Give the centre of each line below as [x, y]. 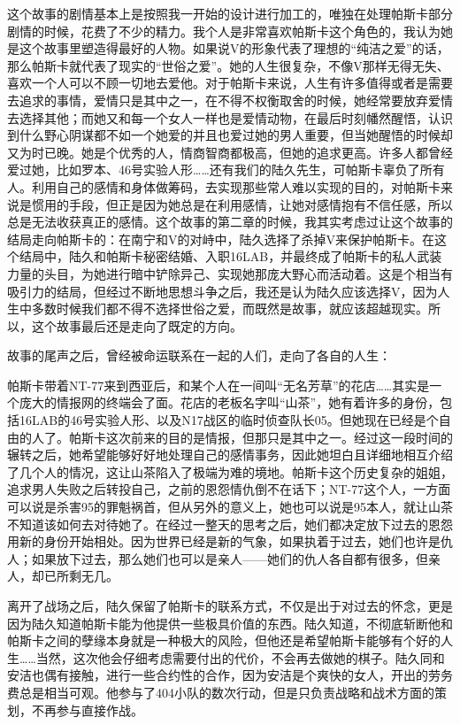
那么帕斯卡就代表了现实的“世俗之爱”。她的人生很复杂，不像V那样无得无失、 [228, 65]
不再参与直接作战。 [87, 710]
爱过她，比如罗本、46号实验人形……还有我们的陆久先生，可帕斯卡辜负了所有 [226, 170]
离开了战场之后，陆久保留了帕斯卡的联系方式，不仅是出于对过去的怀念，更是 [230, 605]
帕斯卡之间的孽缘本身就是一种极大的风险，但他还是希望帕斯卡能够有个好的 [224, 640]
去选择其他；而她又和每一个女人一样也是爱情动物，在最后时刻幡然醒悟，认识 [230, 117]
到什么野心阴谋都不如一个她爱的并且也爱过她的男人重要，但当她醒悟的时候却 [230, 135]
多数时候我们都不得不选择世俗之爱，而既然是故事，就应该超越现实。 [230, 309]
